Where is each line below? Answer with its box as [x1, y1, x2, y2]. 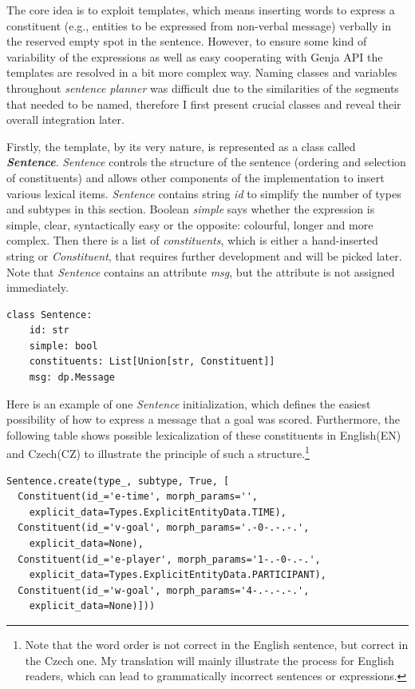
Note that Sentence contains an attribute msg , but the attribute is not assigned [6, 263, 395, 280]
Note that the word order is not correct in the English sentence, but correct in [25, 636, 409, 653]
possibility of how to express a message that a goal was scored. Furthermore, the [6, 411, 400, 428]
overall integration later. [6, 111, 125, 128]
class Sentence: [6, 309, 93, 321]
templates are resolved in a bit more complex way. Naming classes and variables [6, 64, 397, 81]
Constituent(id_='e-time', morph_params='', [18, 491, 258, 503]
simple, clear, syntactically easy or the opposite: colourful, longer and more [6, 216, 373, 233]
